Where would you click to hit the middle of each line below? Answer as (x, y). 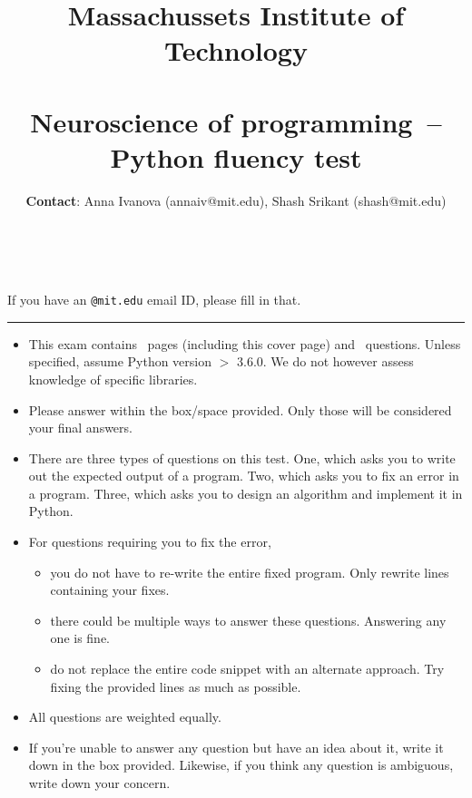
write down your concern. (99, 783)
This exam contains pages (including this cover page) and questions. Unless (245, 343)
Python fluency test (236, 156)
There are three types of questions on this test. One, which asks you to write (242, 457)
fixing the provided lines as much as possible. (176, 686)
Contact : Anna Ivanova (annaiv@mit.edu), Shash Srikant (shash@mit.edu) (236, 200)
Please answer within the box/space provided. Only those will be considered (240, 409)
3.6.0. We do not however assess (325, 361)
